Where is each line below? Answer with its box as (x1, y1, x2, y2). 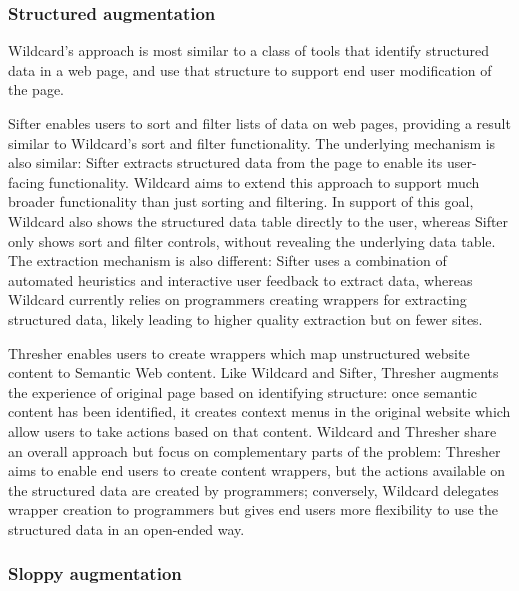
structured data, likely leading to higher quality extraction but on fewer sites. (8, 308, 483, 329)
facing (8, 171, 45, 192)
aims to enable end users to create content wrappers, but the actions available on (8, 460, 506, 481)
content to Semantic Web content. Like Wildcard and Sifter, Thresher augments (8, 362, 499, 383)
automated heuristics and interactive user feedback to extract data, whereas (8, 269, 473, 290)
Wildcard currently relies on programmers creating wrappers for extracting (8, 289, 467, 310)
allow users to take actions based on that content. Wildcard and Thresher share (8, 420, 497, 441)
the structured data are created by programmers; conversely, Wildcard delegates (8, 479, 499, 500)
